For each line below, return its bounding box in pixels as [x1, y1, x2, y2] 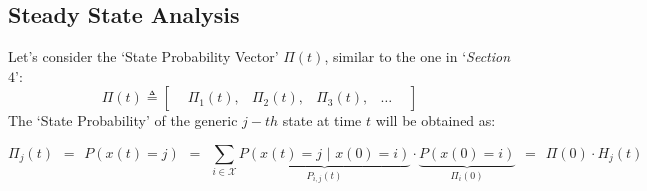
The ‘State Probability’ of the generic [8, 110, 238, 131]
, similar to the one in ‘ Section [324, 46, 511, 67]
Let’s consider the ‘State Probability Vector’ [8, 46, 279, 67]
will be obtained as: [375, 110, 496, 131]
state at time [282, 110, 362, 131]
